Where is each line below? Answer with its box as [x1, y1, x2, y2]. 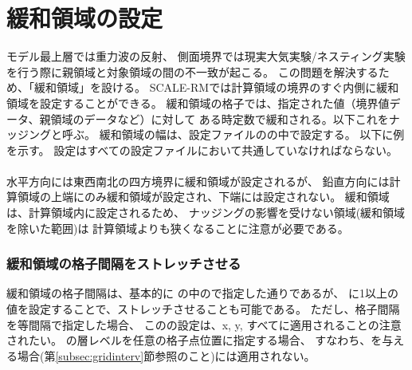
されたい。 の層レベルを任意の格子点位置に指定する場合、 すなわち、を [6, 332, 383, 348]
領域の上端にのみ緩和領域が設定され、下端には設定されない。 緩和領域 [17, 188, 390, 205]
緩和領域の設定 [6, 2, 163, 34]
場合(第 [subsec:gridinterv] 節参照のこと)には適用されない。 [17, 347, 316, 364]
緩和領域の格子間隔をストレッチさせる [6, 254, 241, 274]
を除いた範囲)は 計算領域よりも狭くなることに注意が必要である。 [6, 219, 349, 236]
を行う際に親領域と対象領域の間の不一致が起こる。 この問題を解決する [6, 63, 379, 80]
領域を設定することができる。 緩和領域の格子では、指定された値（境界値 [6, 94, 390, 111]
